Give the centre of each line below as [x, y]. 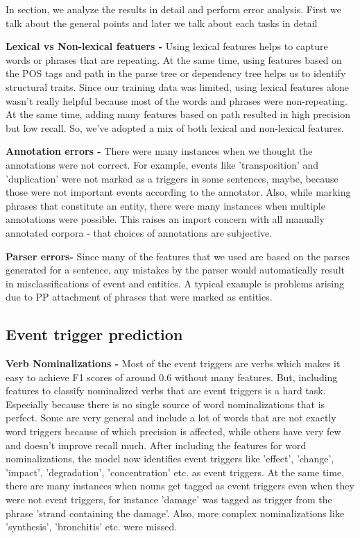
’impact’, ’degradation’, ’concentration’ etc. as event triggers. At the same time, [175, 472]
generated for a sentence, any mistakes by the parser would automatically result [175, 270]
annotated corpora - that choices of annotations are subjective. [139, 232]
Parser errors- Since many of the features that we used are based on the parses [178, 256]
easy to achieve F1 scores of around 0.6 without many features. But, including [172, 377]
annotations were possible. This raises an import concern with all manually [165, 219]
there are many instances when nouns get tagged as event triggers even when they [180, 486]
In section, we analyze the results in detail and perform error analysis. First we [173, 9]
